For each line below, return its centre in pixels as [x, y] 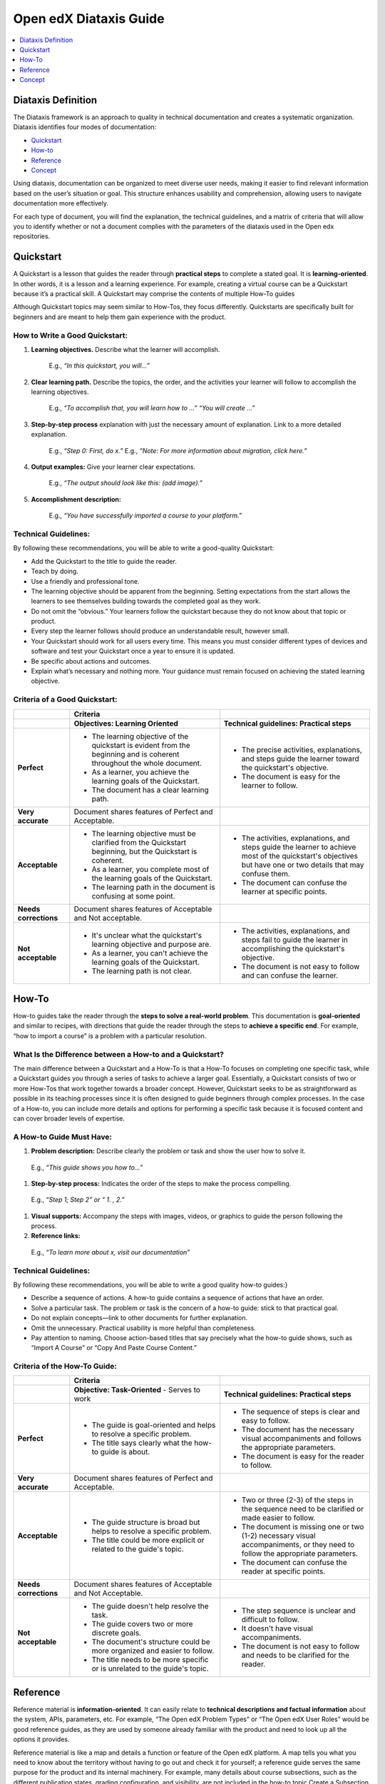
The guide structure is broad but [146, 1522]
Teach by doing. [55, 572]
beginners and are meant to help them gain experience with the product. [119, 317]
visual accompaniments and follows [301, 1439]
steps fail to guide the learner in [295, 940]
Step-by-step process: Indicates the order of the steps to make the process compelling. [161, 1183]
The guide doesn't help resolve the [150, 1606]
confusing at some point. [133, 896]
